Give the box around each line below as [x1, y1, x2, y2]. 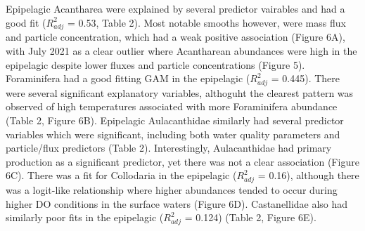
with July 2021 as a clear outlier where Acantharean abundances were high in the [6, 43, 357, 58]
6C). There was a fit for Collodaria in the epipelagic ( [6, 168, 237, 183]
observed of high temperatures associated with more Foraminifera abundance [6, 99, 338, 114]
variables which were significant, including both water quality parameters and [6, 126, 340, 141]
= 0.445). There [271, 71, 340, 86]
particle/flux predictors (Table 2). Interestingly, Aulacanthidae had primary [6, 140, 332, 155]
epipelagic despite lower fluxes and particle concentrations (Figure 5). [6, 57, 305, 72]
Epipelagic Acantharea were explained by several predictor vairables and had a [6, 1, 345, 15]
